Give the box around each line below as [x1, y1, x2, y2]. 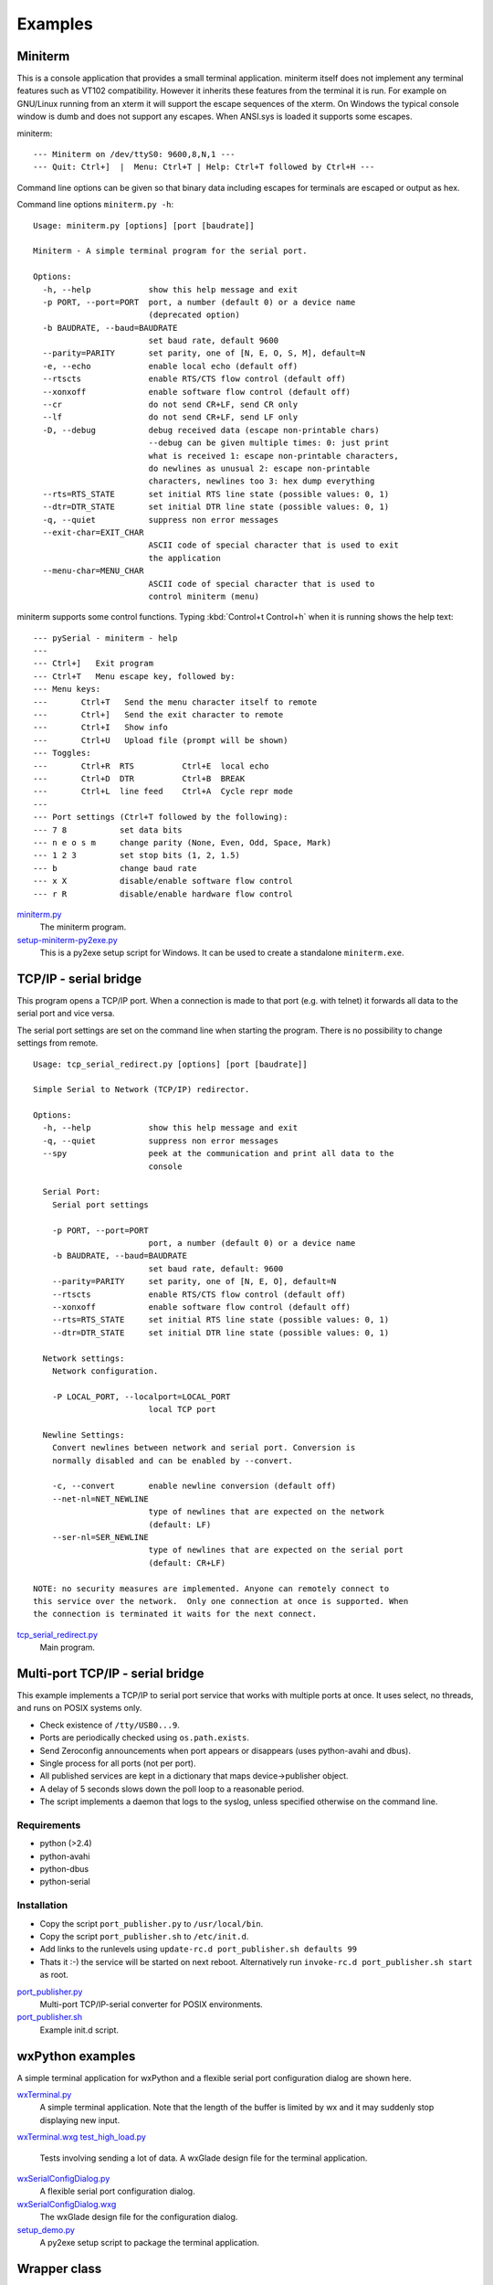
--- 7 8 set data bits [33, 824, 183, 835]
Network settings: [42, 1353, 125, 1364]
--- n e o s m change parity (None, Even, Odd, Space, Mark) [33, 837, 332, 847]
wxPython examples [16, 2048, 136, 2064]
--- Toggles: [33, 748, 91, 759]
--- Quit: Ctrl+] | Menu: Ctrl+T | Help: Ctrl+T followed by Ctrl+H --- [33, 162, 375, 173]
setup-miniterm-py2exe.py [16, 934, 118, 945]
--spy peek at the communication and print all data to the [42, 1148, 394, 1159]
